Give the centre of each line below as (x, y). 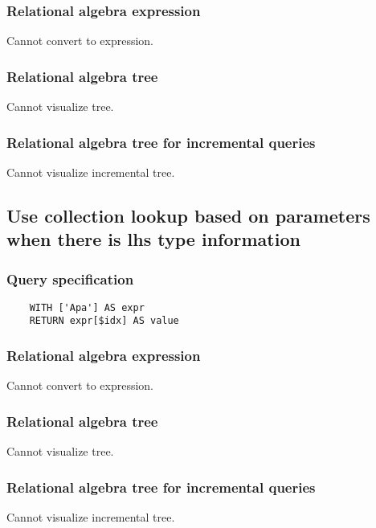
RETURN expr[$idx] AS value (104, 321)
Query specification (70, 278)
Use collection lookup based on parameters (188, 215)
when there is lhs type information (153, 239)
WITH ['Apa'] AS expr (87, 307)
